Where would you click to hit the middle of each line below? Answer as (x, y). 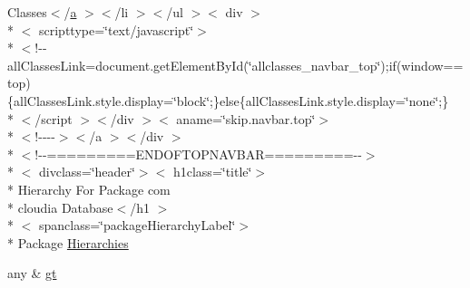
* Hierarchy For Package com (89, 189)
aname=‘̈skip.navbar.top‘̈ (246, 118)
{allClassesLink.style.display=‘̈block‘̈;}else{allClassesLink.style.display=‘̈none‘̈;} (228, 100)
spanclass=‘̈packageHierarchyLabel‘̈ (137, 225)
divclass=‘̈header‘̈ (87, 172)
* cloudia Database (60, 207)
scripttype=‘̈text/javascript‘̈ (116, 29)
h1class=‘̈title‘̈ (212, 172)
